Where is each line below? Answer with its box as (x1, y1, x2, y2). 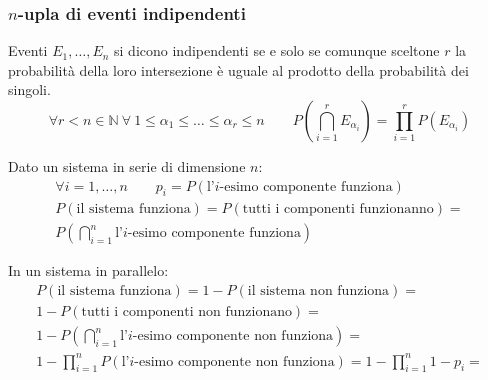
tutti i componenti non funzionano (81, 305, 292, 320)
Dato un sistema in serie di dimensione (8, 156, 246, 176)
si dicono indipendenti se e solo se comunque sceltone (114, 40, 440, 61)
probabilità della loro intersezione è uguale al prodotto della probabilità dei (8, 59, 469, 80)
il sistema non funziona (247, 284, 390, 299)
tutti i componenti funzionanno (242, 202, 434, 217)
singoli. (8, 79, 51, 100)
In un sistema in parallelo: (8, 260, 169, 281)
